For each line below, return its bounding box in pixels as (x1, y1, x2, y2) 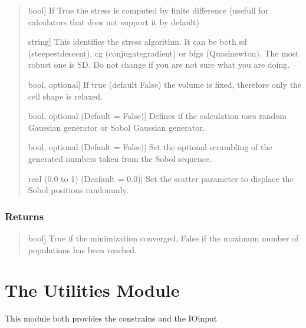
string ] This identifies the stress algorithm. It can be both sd (28, 35, 247, 48)
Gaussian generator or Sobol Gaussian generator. (28, 121, 205, 133)
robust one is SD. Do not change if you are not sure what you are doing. (28, 58, 290, 71)
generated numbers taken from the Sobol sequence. (28, 152, 212, 164)
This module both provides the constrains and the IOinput (5, 312, 218, 324)
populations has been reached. (28, 243, 137, 256)
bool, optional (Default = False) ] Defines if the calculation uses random (28, 110, 287, 122)
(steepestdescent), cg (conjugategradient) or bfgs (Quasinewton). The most (28, 47, 299, 59)
